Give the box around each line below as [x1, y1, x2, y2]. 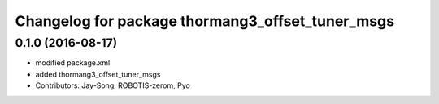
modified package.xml [35, 58, 111, 68]
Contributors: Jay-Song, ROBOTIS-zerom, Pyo [35, 81, 190, 90]
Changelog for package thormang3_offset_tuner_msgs [15, 12, 394, 30]
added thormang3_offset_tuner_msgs [35, 69, 161, 79]
